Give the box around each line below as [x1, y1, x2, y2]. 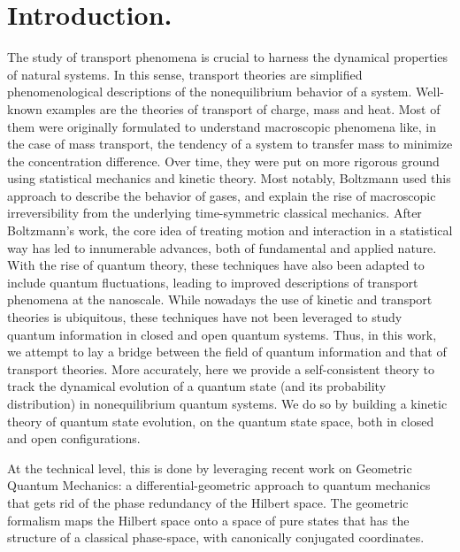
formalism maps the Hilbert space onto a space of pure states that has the [7, 510, 410, 529]
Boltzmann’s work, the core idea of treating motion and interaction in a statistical [7, 221, 453, 240]
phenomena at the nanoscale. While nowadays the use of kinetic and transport [7, 290, 433, 309]
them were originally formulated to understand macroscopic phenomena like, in [7, 117, 436, 135]
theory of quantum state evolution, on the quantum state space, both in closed [7, 411, 434, 430]
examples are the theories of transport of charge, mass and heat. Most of [46, 99, 441, 118]
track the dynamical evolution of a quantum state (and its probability [7, 377, 387, 395]
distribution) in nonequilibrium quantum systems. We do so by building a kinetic [7, 395, 448, 412]
